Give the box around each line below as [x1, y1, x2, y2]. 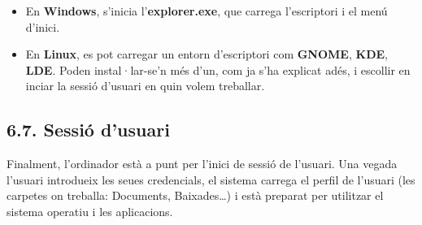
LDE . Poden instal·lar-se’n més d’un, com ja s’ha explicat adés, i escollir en [25, 61, 411, 78]
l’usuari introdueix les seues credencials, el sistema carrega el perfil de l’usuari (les [7, 171, 415, 188]
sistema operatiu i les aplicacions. [7, 202, 173, 219]
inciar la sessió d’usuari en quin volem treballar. [25, 77, 265, 94]
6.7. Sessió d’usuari [7, 117, 170, 142]
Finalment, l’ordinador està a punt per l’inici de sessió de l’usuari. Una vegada [7, 155, 398, 172]
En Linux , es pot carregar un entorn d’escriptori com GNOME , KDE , [25, 45, 388, 63]
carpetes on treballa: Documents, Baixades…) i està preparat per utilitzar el [7, 187, 384, 204]
